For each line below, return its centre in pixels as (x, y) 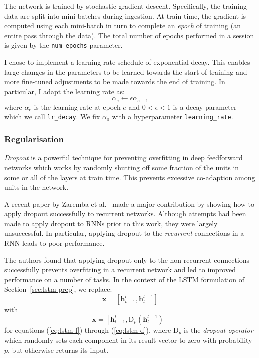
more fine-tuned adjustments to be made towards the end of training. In (115, 82)
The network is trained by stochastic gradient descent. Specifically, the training (126, 6)
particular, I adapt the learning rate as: (65, 91)
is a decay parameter (205, 107)
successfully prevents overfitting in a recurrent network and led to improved (120, 269)
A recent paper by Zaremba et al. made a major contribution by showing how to (129, 203)
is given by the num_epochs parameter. (64, 45)
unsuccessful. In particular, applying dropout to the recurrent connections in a (124, 233)
